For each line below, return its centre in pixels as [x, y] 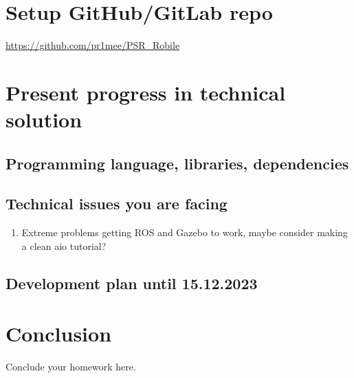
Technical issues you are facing [117, 203]
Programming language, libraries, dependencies [177, 163]
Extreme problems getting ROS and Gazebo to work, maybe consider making [185, 232]
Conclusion [59, 334]
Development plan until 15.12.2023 [132, 283]
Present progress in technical [146, 92]
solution [44, 119]
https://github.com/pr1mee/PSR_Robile [93, 45]
